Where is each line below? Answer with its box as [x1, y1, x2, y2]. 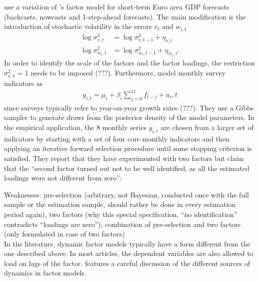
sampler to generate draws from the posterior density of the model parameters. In [4, 112, 254, 122]
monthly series [102, 121, 146, 132]
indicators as [4, 77, 43, 88]
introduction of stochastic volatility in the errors [4, 21, 152, 31]
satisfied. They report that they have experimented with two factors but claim [4, 152, 244, 163]
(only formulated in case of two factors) [4, 228, 125, 239]
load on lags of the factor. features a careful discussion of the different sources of [4, 257, 250, 268]
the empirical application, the [4, 121, 94, 132]
